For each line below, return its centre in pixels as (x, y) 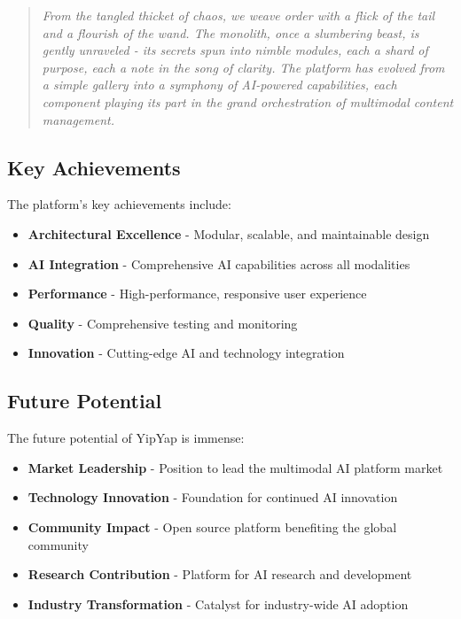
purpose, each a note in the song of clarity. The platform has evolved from (243, 67)
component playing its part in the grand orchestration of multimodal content (248, 101)
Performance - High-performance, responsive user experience (197, 294)
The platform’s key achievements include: (119, 204)
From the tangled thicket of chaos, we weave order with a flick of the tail (238, 15)
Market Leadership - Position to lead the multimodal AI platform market (235, 467)
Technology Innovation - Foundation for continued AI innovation (213, 497)
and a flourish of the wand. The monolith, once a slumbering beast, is (230, 32)
